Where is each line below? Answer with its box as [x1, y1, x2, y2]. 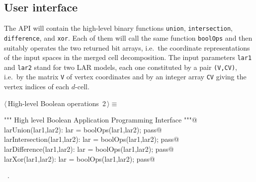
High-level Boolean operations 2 [7, 98, 106, 108]
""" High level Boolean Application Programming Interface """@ [4, 115, 197, 125]
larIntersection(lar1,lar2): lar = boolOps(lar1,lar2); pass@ [4, 134, 179, 144]
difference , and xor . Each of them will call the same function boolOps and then [4, 32, 253, 43]
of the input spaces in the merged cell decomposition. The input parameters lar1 [4, 52, 252, 62]
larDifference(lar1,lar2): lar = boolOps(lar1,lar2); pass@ [4, 144, 174, 154]
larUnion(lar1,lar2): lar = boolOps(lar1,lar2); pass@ [4, 124, 162, 134]
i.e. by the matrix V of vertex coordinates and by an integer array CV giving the [4, 71, 247, 82]
